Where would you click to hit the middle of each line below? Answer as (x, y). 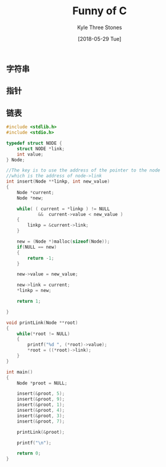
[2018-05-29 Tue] (100, 39)
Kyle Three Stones (100, 27)
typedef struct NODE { (34, 143)
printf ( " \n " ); (34, 443)
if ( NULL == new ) (37, 247)
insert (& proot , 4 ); (41, 411)
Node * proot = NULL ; (42, 383)
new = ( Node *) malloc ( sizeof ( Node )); (63, 242)
